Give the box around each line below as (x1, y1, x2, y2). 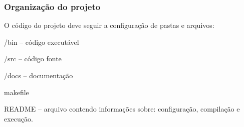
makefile (4, 87, 29, 97)
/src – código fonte (4, 53, 62, 64)
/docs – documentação (4, 70, 73, 80)
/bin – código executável (4, 36, 79, 47)
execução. (4, 113, 33, 124)
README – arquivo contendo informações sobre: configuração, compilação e (4, 104, 240, 114)
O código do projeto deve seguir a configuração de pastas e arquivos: (4, 20, 214, 30)
